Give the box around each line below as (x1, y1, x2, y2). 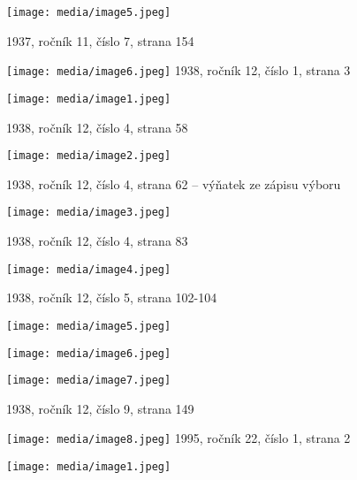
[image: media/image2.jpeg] (6, 149, 171, 163)
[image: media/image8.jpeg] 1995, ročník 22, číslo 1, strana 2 (6, 429, 351, 447)
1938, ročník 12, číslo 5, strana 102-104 (6, 288, 217, 307)
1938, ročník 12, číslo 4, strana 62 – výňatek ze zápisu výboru (6, 174, 341, 193)
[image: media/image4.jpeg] (6, 263, 171, 276)
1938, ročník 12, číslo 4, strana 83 (6, 232, 188, 250)
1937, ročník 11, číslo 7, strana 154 (6, 31, 194, 50)
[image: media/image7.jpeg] (6, 374, 171, 387)
